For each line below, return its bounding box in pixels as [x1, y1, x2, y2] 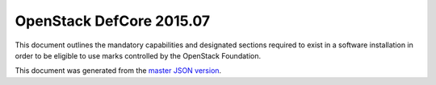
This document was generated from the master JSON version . [15, 66, 222, 75]
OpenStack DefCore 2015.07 [15, 12, 211, 30]
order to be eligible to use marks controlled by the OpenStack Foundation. [15, 51, 262, 60]
